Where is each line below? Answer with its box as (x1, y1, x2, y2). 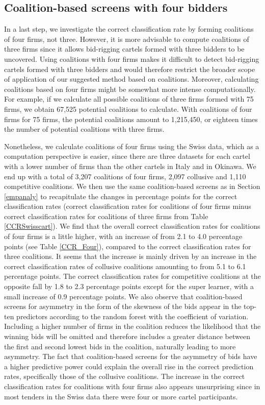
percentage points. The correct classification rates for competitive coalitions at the (4, 271, 261, 281)
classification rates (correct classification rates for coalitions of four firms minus (4, 201, 251, 211)
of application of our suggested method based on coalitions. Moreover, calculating (4, 74, 259, 84)
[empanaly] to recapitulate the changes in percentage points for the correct (4, 190, 237, 201)
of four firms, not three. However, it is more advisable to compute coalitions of (4, 33, 249, 44)
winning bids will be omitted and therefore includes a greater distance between (4, 331, 250, 342)
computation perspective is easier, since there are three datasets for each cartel (4, 151, 250, 161)
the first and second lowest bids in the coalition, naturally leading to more (4, 341, 236, 351)
